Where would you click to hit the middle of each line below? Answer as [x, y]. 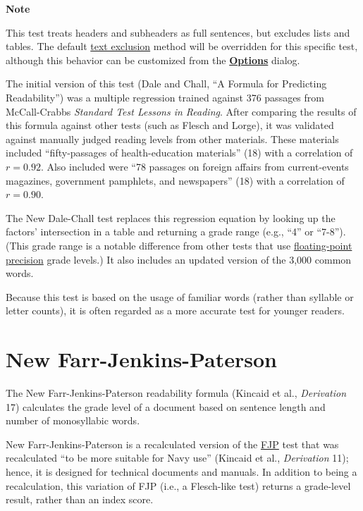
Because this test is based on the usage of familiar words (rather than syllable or [180, 296]
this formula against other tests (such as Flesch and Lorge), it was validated [170, 125]
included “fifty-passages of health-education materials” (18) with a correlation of [179, 153]
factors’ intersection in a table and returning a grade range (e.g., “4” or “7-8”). [176, 232]
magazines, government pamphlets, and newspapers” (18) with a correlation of [175, 180]
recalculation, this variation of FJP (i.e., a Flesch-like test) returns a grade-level [178, 485]
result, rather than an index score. [80, 499]
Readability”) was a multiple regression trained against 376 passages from [165, 97]
